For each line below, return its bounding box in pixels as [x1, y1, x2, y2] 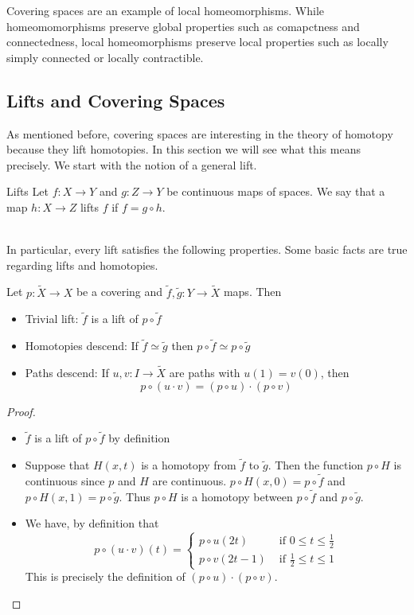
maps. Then [223, 283, 282, 300]
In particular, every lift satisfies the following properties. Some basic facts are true [6, 241, 408, 258]
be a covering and [76, 283, 163, 300]
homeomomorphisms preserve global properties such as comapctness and [6, 18, 360, 34]
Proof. [6, 403, 36, 419]
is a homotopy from [141, 457, 236, 473]
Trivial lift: [25, 310, 79, 327]
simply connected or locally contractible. [6, 49, 204, 65]
